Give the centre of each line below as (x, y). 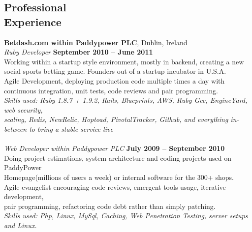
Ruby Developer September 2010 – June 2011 (79, 52)
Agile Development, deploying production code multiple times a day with (114, 80)
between (16, 129)
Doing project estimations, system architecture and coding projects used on (118, 158)
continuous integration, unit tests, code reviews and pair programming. (111, 90)
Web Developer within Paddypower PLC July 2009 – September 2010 (114, 148)
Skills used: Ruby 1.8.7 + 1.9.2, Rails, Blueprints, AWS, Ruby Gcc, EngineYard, (126, 100)
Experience (33, 21)
